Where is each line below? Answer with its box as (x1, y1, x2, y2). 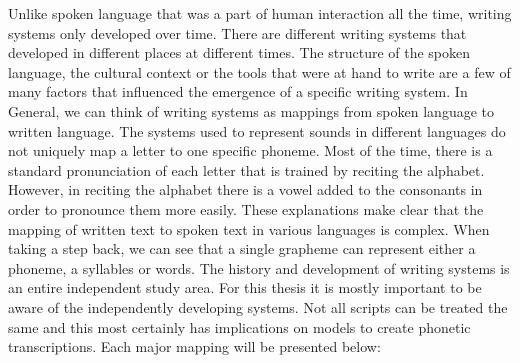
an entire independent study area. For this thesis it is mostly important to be (8, 277, 482, 298)
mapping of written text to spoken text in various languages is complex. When (8, 218, 490, 239)
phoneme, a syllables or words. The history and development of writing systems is (8, 257, 510, 278)
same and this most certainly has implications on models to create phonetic (8, 316, 471, 337)
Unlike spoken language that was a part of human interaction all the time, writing (8, 3, 512, 23)
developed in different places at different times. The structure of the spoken (8, 42, 471, 63)
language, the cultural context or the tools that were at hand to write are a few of (8, 61, 511, 82)
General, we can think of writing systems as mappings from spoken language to (8, 100, 494, 121)
